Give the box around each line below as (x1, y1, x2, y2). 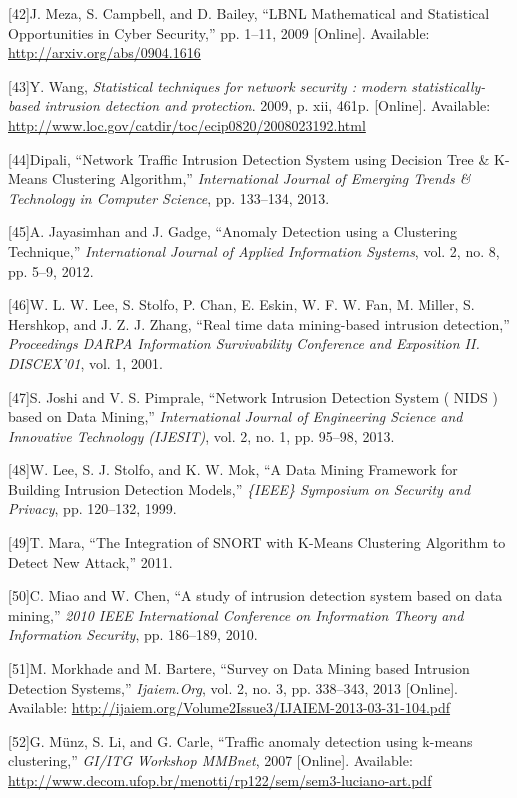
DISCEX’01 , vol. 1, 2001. (8, 352, 163, 373)
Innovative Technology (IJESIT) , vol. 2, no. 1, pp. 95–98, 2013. (8, 425, 395, 446)
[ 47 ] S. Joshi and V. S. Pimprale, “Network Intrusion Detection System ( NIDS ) (8, 386, 498, 407)
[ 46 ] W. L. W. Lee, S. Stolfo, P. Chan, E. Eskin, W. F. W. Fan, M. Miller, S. (8, 294, 475, 315)
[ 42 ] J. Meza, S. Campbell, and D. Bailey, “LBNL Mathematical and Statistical (8, 3, 490, 23)
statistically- (411, 75, 486, 96)
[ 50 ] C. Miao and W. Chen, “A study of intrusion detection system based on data (8, 585, 503, 606)
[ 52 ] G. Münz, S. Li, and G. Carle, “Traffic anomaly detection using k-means (8, 730, 473, 751)
